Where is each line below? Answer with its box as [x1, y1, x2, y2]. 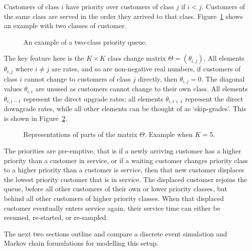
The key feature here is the [4, 53, 84, 63]
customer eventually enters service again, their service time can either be [4, 202, 220, 213]
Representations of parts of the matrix [23, 129, 137, 139]
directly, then [138, 73, 178, 84]
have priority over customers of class [66, 1, 174, 11]
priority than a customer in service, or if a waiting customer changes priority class [4, 155, 248, 165]
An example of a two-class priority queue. [23, 36, 147, 47]
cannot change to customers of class [24, 73, 131, 84]
